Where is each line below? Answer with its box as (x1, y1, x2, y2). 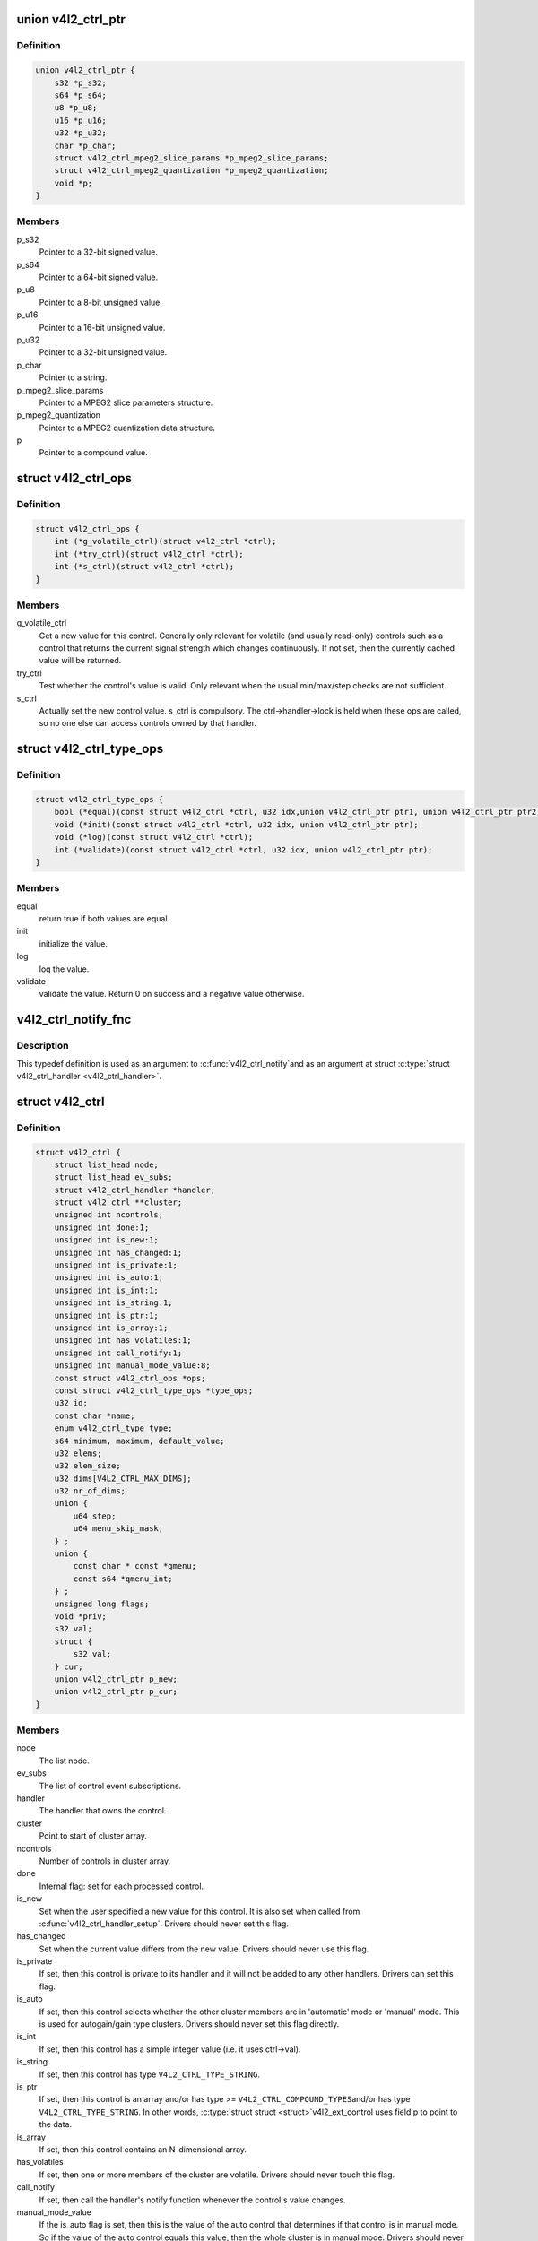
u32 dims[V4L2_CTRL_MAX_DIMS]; (54, 1473, 192, 1484)
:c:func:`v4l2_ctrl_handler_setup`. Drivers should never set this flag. (39, 1918, 289, 1929)
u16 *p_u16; (54, 115, 108, 125)
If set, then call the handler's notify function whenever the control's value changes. (39, 2194, 346, 2205)
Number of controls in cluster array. (39, 1856, 170, 1866)
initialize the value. (39, 938, 108, 949)
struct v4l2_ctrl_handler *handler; (54, 1184, 215, 1195)
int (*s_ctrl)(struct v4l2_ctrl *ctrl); (54, 561, 235, 572)
